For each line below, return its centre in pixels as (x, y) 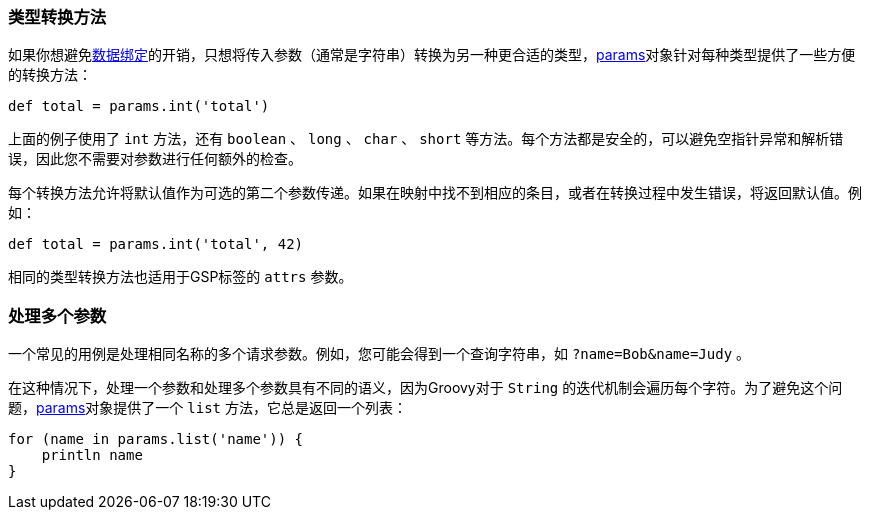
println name (92, 455)
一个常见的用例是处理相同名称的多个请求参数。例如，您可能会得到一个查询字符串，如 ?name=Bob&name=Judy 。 (379, 354)
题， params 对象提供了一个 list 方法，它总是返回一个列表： (207, 408)
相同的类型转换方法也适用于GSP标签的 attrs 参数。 (180, 277)
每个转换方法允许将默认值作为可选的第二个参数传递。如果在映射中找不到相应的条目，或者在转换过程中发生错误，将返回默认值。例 (435, 193)
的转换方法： (50, 75)
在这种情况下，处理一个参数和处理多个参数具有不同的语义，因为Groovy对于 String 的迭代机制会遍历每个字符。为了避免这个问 (425, 388)
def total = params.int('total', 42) (156, 244)
